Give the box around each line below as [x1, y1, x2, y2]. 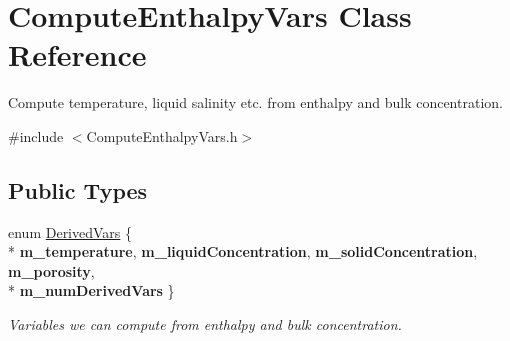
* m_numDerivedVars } [8, 280, 175, 301]
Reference [8, 34, 147, 75]
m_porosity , [8, 260, 95, 281]
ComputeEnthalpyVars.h [86, 125, 238, 146]
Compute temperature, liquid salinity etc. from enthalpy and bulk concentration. [8, 92, 503, 113]
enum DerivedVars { [8, 221, 133, 242]
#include [8, 125, 64, 146]
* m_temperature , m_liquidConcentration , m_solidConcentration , [8, 241, 478, 262]
